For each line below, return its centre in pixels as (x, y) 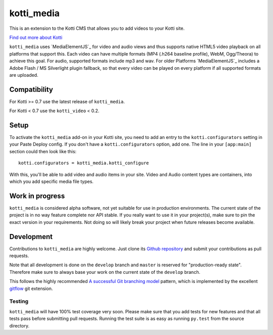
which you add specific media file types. (51, 181)
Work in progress (37, 196)
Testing (19, 302)
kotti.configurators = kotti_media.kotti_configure (84, 163)
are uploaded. (24, 75)
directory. (19, 325)
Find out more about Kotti (36, 37)
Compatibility (31, 89)
